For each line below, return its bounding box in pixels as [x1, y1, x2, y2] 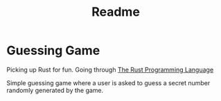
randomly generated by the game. [6, 86, 104, 94]
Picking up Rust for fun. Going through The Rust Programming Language [6, 65, 214, 74]
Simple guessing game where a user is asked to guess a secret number [6, 78, 211, 87]
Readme [91, 4, 140, 20]
